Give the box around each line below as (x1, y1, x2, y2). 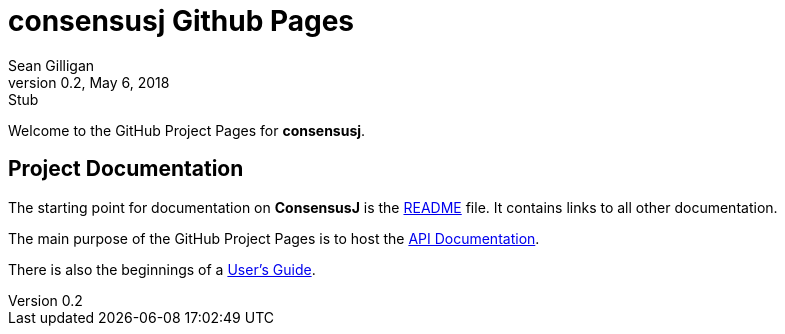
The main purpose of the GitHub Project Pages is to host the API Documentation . (8, 229, 540, 247)
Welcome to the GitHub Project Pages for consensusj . (8, 121, 366, 139)
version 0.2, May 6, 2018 (8, 73, 170, 91)
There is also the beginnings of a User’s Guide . (8, 260, 316, 278)
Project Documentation (8, 156, 244, 182)
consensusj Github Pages (8, 4, 355, 38)
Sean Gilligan (8, 56, 95, 74)
